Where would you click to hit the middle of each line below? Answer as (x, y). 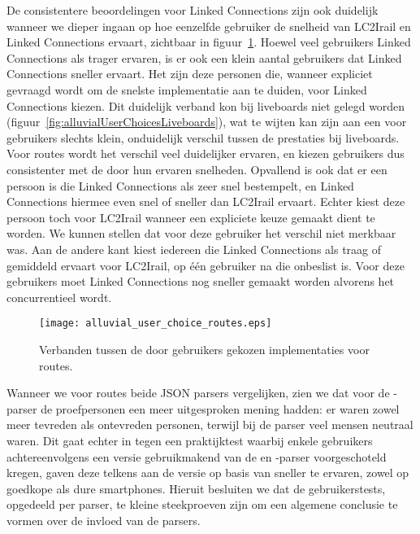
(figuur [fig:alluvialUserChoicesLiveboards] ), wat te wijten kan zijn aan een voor (207, 122)
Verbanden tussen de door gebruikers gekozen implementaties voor (204, 349)
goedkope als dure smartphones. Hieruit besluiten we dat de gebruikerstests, (196, 488)
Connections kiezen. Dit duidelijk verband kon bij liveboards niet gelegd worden (206, 105)
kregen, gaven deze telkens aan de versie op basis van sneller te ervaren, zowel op (208, 473)
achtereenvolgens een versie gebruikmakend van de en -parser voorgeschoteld (197, 456)
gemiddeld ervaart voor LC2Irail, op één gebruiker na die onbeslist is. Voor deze (206, 265)
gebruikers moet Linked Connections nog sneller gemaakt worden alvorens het (201, 281)
